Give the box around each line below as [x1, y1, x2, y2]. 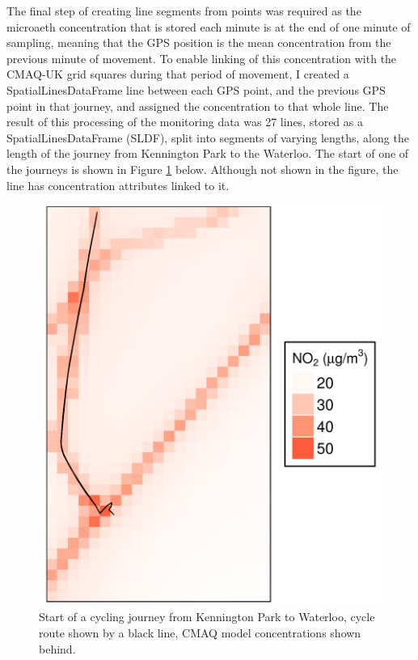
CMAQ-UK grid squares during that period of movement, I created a [6, 66, 349, 82]
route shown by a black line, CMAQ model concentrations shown [39, 624, 361, 641]
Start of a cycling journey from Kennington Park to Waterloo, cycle [39, 608, 375, 625]
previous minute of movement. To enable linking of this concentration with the [6, 49, 397, 66]
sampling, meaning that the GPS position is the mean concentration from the [6, 34, 391, 51]
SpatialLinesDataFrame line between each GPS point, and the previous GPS [6, 81, 386, 98]
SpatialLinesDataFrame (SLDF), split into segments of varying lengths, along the [6, 129, 409, 146]
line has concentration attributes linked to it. [6, 176, 230, 193]
